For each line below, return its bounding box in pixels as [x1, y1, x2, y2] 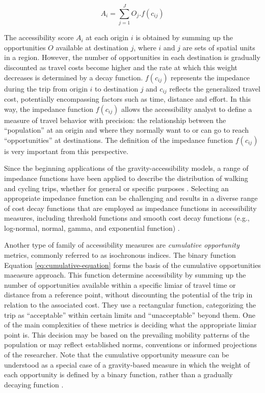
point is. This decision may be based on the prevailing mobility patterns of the [4, 329, 250, 340]
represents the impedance [171, 72, 250, 82]
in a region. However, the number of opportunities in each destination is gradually [4, 52, 260, 63]
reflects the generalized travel [169, 83, 260, 94]
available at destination [56, 42, 128, 52]
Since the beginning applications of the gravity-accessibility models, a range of [4, 163, 249, 173]
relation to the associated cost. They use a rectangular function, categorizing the [4, 299, 256, 310]
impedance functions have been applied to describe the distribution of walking [4, 172, 248, 183]
